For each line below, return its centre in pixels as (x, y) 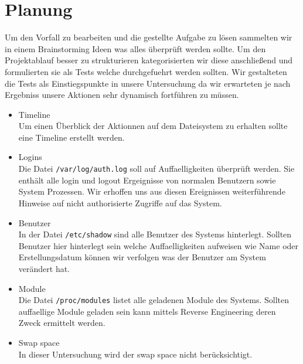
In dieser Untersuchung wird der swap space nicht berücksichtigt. (135, 354)
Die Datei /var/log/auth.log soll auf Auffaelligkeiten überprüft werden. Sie (156, 169)
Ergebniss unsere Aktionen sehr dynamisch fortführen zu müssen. (122, 95)
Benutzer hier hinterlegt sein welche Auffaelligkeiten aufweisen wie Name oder (159, 245)
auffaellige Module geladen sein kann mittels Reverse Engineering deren (147, 311)
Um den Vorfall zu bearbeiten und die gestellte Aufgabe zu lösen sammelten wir (149, 37)
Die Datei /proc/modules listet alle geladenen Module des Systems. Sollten (154, 300)
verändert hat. (44, 268)
